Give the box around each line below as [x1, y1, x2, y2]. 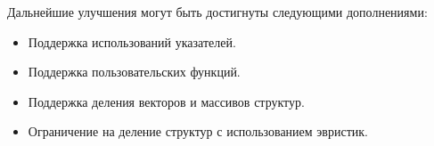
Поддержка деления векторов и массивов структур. [28, 92, 305, 110]
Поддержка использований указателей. [28, 32, 236, 51]
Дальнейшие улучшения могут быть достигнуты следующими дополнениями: [7, 3, 428, 20]
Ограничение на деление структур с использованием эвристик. [28, 122, 368, 141]
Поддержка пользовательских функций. [28, 62, 241, 81]
